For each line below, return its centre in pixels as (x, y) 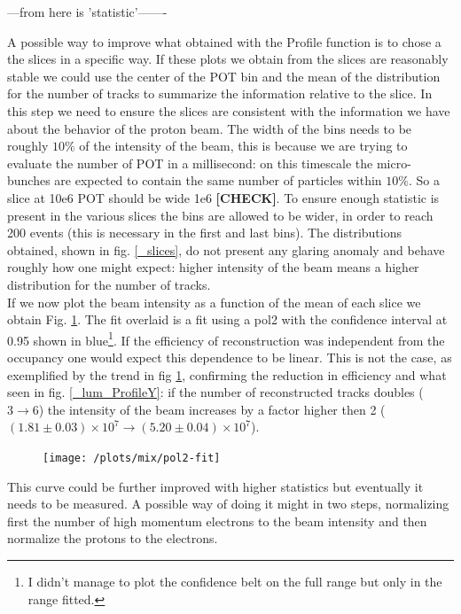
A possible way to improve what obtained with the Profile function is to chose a (224, 41)
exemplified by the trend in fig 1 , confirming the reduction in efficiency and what (227, 374)
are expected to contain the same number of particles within (218, 180)
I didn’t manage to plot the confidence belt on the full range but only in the (235, 581)
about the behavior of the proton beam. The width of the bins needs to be (210, 128)
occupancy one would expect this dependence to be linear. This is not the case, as (230, 357)
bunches (29, 180)
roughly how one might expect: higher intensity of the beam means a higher (213, 267)
